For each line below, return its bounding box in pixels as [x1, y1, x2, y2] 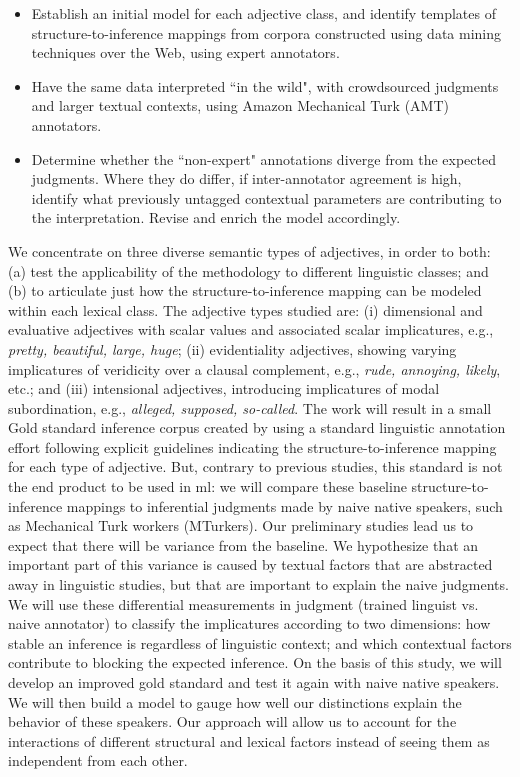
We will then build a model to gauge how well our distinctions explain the [8, 691, 462, 712]
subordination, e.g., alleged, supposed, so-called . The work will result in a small [8, 397, 492, 418]
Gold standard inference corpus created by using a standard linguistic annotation [8, 417, 506, 438]
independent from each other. [8, 750, 188, 771]
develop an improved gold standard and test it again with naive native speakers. [8, 672, 500, 692]
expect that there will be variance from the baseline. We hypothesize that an [8, 534, 479, 555]
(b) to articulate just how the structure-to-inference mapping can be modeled [8, 280, 482, 301]
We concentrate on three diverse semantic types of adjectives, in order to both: [8, 240, 491, 261]
